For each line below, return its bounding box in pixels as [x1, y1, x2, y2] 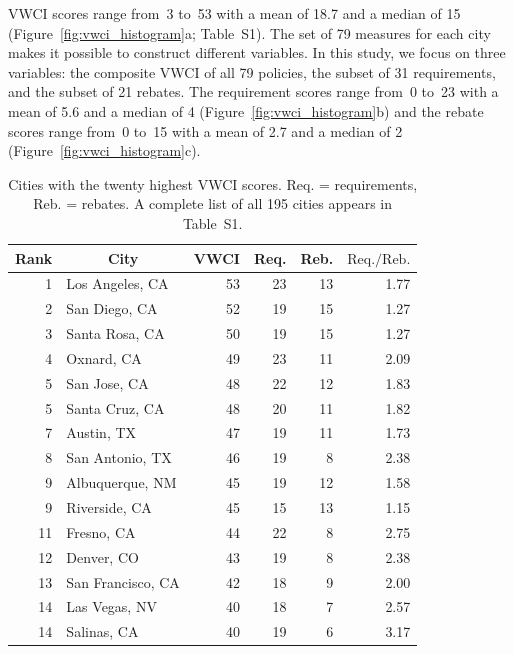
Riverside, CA [66, 496, 152, 517]
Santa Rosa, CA [66, 323, 165, 344]
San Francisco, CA [66, 571, 180, 592]
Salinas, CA [66, 621, 139, 642]
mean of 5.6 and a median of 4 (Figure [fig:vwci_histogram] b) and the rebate [8, 100, 484, 121]
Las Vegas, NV [66, 596, 157, 617]
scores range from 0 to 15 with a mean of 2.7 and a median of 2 [8, 120, 403, 141]
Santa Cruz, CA [66, 397, 165, 418]
